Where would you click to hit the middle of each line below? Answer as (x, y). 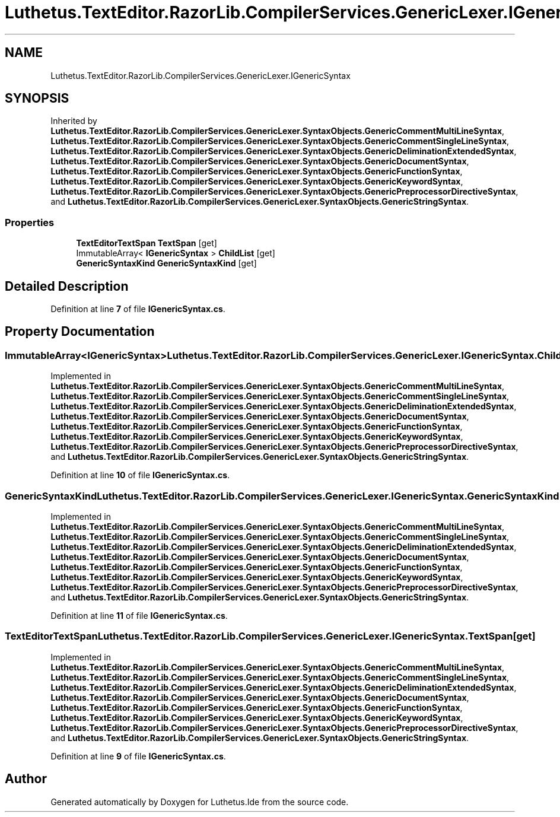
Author (26, 779)
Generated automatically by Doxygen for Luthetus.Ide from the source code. (200, 802)
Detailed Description (67, 286)
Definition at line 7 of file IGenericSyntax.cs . (138, 309)
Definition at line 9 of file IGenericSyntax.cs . (138, 756)
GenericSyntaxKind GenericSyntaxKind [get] (166, 263)
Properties (30, 222)
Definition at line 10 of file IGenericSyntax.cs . (140, 475)
